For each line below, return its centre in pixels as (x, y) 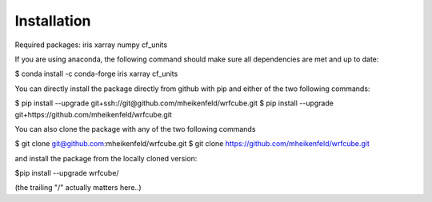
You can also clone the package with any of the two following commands (135, 129)
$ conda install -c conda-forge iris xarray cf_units (96, 74)
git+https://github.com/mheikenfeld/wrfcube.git (93, 114)
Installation (53, 21)
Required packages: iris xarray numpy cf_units (91, 45)
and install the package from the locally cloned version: (106, 158)
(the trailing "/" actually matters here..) (78, 188)
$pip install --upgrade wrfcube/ (67, 173)
